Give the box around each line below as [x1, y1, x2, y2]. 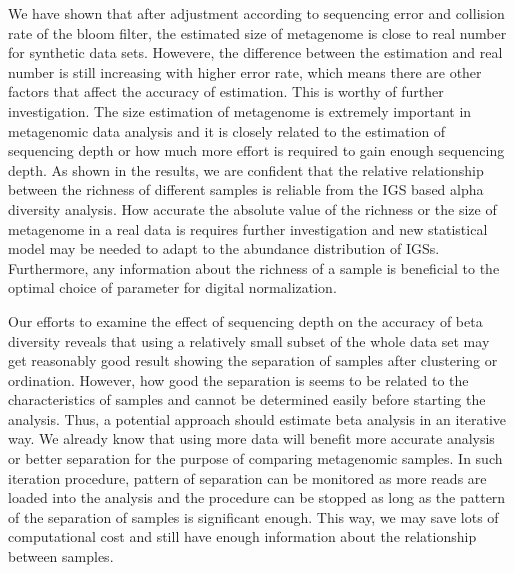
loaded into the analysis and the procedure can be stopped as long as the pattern [8, 487, 506, 508]
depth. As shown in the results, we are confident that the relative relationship [8, 159, 484, 180]
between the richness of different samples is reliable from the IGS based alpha [8, 179, 484, 200]
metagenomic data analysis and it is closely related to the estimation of [8, 120, 446, 141]
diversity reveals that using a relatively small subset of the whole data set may [8, 330, 490, 351]
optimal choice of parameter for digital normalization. [8, 277, 337, 298]
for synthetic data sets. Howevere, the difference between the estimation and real [8, 42, 503, 63]
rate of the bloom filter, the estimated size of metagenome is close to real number [8, 22, 507, 43]
